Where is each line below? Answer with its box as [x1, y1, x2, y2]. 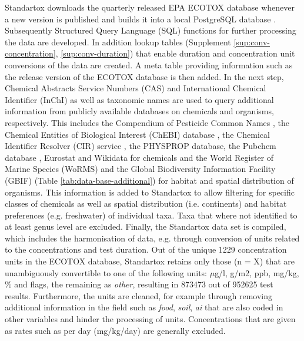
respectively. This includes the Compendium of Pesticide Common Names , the [5, 116, 289, 128]
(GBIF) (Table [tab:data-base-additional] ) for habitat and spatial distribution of [5, 174, 294, 186]
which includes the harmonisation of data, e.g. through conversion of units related [5, 231, 300, 244]
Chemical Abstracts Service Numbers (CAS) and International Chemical [5, 82, 266, 94]
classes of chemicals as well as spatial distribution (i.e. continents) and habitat [5, 197, 287, 210]
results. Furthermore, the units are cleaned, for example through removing [5, 289, 272, 302]
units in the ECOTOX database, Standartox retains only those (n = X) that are [5, 255, 295, 267]
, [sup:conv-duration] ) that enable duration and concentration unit [55, 47, 295, 59]
